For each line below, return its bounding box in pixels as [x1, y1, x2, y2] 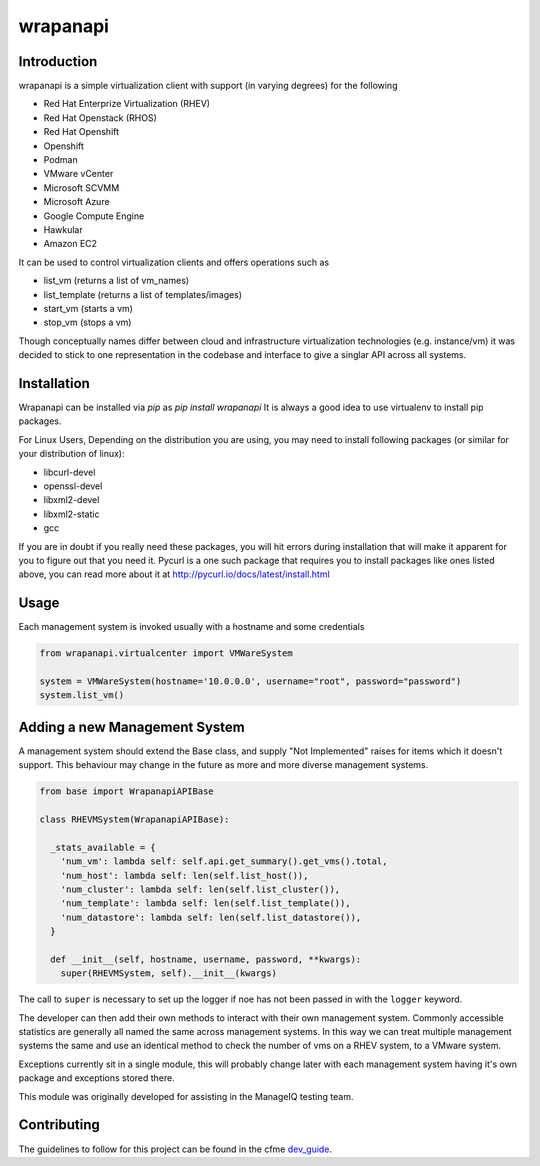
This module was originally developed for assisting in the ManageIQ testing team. [18, 1090, 354, 1102]
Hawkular [43, 223, 84, 235]
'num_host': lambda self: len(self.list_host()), [60, 870, 309, 881]
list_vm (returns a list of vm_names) [43, 275, 190, 287]
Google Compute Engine [43, 210, 145, 222]
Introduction [18, 53, 98, 70]
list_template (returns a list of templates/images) [43, 288, 243, 300]
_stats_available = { [50, 841, 157, 853]
